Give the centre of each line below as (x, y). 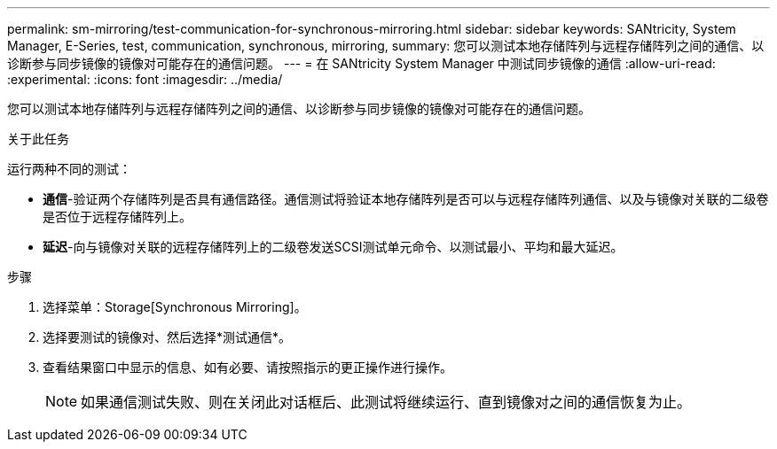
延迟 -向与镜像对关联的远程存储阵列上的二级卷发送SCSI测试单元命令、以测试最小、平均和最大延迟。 (333, 247)
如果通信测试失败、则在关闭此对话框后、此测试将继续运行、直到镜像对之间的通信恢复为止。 (386, 402)
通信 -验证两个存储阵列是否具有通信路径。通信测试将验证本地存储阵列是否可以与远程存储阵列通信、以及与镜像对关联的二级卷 (406, 199)
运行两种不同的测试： (69, 169)
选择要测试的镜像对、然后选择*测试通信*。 (167, 337)
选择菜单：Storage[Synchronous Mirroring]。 (175, 307)
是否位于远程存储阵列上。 (117, 217)
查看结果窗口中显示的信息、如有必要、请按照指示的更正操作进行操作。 (247, 367)
